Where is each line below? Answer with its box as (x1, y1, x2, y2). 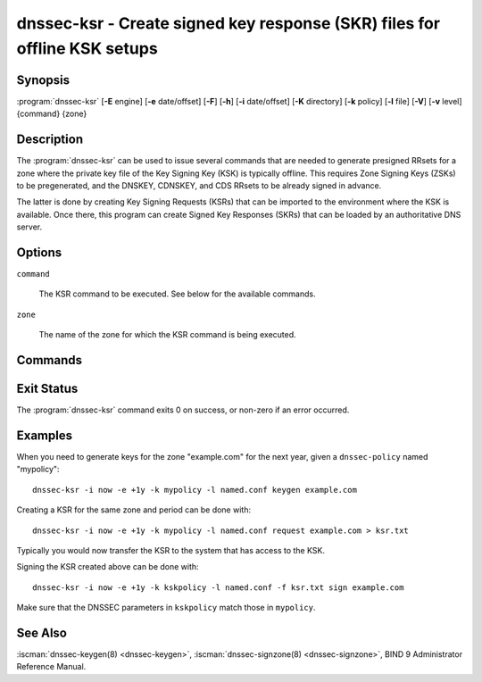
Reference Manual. (16, 661, 87, 672)
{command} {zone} (16, 108, 87, 120)
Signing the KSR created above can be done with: (16, 561, 200, 572)
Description (16, 132, 84, 147)
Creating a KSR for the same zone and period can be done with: (16, 504, 252, 515)
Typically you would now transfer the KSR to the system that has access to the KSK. (16, 545, 326, 555)
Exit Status (16, 381, 79, 396)
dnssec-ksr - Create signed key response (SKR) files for (16, 13, 441, 33)
